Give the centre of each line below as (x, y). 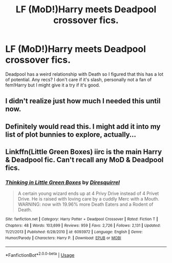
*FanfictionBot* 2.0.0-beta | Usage (40, 255)
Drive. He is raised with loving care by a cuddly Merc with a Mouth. (89, 199)
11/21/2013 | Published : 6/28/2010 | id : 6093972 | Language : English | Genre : (74, 232)
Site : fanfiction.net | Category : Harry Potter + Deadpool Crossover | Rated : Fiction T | (82, 219)
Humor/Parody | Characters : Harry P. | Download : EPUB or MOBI (63, 238)
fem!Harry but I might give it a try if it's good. (53, 85)
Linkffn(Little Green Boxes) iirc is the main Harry (84, 152)
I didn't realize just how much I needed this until (83, 101)
